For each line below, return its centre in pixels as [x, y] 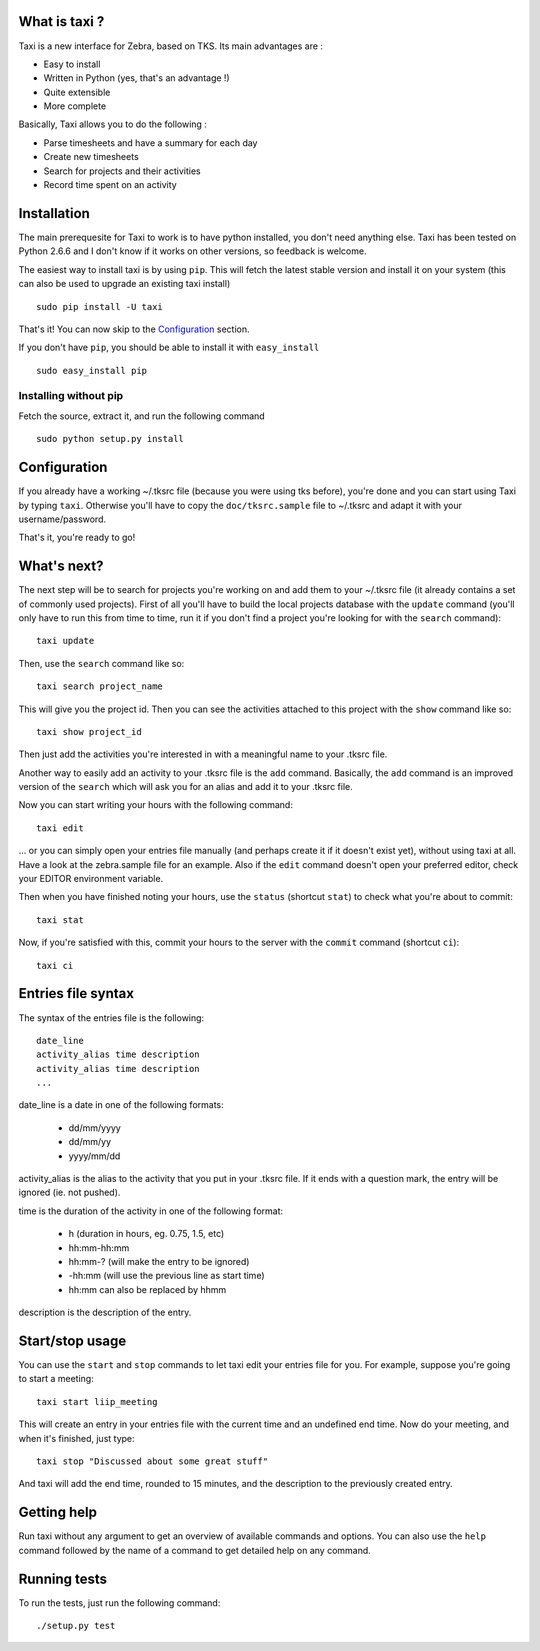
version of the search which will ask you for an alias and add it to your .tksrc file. [186, 787]
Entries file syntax [76, 993]
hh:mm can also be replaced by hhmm [147, 1289]
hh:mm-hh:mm [99, 1247]
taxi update [65, 641]
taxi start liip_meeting [97, 1401]
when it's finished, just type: [76, 1438]
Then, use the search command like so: [101, 663]
